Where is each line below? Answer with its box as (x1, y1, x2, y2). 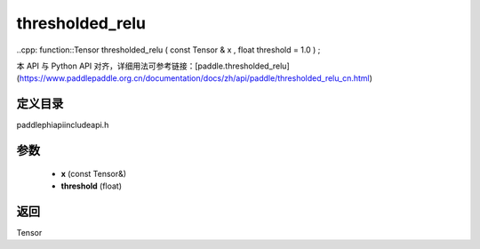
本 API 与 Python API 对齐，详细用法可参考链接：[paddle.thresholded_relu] (16, 60, 291, 71)
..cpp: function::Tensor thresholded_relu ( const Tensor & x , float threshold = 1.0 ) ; (16, 44, 321, 55)
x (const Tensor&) (60, 168, 127, 179)
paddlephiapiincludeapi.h (16, 120, 109, 131)
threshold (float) (60, 181, 123, 191)
